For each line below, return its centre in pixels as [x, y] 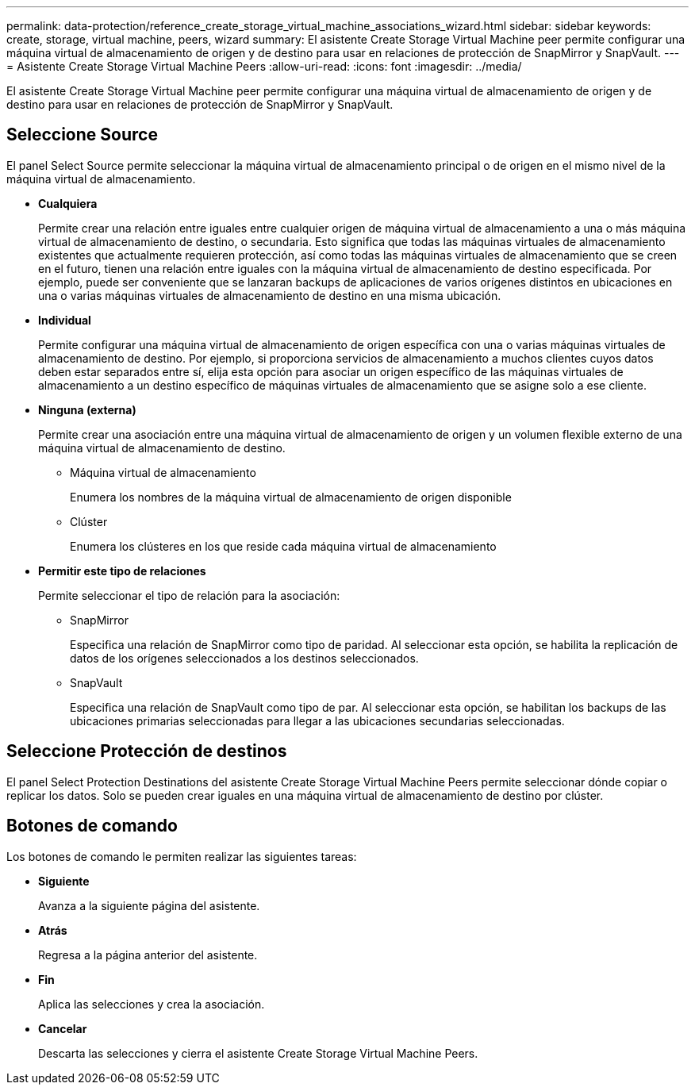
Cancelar [63, 1028]
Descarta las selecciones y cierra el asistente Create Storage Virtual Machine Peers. [258, 1053]
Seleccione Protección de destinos [147, 751]
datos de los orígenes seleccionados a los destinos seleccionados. [244, 658]
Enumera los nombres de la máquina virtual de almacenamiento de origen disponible [291, 497]
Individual [65, 320]
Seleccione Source [82, 135]
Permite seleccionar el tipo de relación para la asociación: [189, 595]
